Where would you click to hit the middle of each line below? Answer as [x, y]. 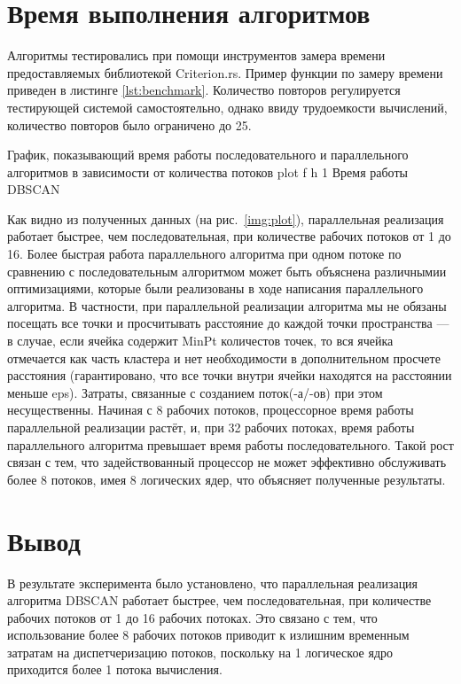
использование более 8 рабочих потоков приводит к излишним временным [208, 635]
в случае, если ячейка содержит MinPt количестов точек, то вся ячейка [200, 341]
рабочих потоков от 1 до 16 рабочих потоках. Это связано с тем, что [192, 617]
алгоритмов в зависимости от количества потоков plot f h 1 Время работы [207, 171]
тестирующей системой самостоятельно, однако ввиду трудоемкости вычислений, [227, 107]
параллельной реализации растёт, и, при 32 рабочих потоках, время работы [211, 427]
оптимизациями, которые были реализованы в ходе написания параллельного [215, 288]
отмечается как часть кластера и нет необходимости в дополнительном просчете [224, 358]
